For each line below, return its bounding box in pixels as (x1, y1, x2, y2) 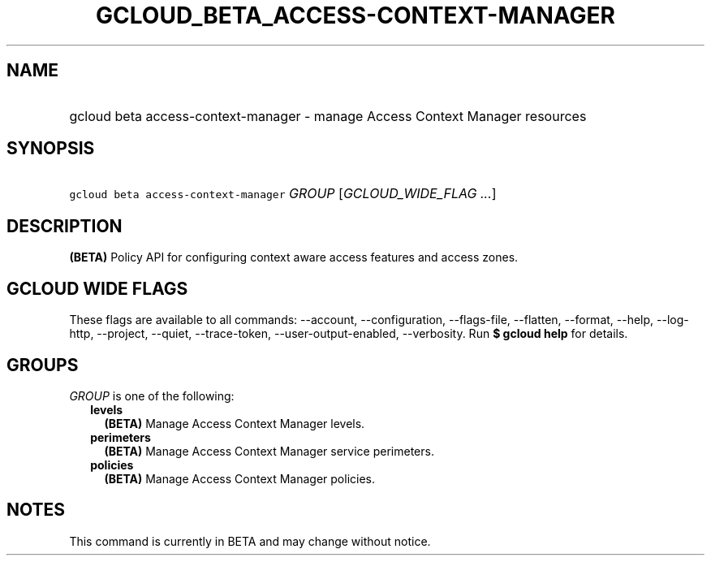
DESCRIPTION (6, 215, 123, 236)
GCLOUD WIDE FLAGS (6, 278, 188, 299)
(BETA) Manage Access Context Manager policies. (104, 471, 375, 486)
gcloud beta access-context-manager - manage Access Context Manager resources (69, 107, 587, 124)
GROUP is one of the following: (69, 388, 235, 403)
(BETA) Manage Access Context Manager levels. (104, 416, 365, 430)
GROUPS (6, 354, 79, 375)
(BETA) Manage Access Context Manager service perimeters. (104, 443, 434, 458)
